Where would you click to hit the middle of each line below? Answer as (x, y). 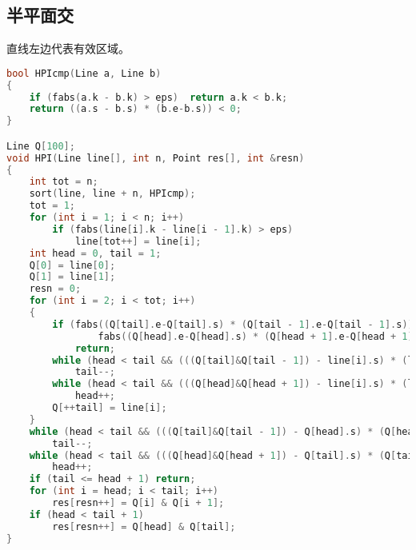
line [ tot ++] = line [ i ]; (138, 241)
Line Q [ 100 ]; (41, 146)
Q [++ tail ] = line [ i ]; (110, 408)
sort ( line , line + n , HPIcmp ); (112, 194)
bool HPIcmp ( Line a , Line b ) (84, 73)
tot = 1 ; (52, 206)
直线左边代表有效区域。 (68, 48)
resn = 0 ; (55, 289)
